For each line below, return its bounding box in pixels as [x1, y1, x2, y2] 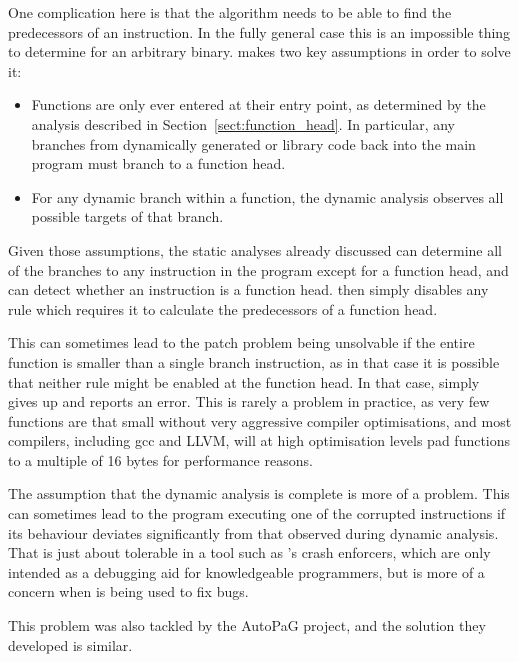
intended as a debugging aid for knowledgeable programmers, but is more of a [8, 561, 485, 582]
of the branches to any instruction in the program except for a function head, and [8, 259, 509, 280]
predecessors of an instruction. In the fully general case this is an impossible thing [8, 21, 511, 42]
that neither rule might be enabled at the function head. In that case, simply [8, 371, 480, 392]
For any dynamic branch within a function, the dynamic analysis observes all [31, 186, 504, 207]
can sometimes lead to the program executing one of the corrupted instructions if [8, 503, 506, 524]
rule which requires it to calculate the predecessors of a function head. [8, 298, 438, 319]
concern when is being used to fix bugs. [8, 581, 249, 602]
